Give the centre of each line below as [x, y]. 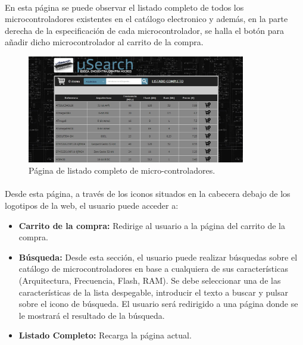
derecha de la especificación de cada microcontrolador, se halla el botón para [144, 30]
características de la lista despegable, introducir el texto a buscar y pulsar [153, 292]
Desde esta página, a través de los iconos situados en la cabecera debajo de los [148, 194]
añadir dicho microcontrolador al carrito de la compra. [104, 42]
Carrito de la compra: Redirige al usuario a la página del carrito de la [152, 225]
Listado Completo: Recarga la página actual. [105, 335]
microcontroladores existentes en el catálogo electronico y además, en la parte [146, 19]
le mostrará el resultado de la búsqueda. [92, 315]
